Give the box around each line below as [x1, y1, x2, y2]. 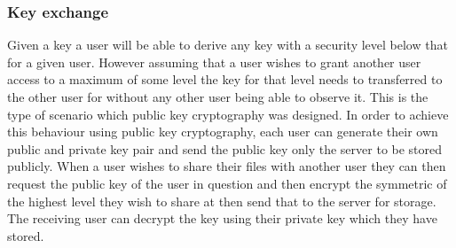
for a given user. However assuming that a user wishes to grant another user [7, 52, 421, 71]
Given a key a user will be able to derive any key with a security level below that [7, 35, 448, 54]
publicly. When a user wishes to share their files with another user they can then [7, 157, 446, 175]
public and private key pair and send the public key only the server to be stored [7, 139, 443, 158]
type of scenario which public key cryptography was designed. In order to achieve [7, 105, 449, 123]
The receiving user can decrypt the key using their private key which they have [7, 209, 437, 228]
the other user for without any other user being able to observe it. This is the [7, 88, 428, 105]
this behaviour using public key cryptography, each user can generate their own [7, 122, 438, 141]
